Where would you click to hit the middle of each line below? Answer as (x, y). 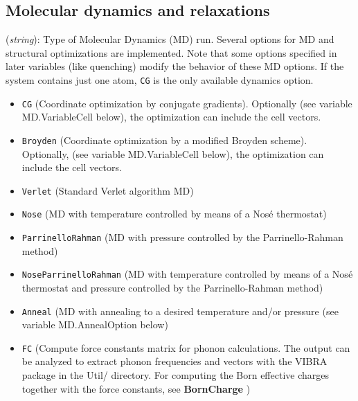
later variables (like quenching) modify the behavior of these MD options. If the (175, 66)
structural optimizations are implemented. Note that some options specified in (171, 52)
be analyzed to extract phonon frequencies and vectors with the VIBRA (174, 361)
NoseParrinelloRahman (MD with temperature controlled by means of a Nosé (187, 274)
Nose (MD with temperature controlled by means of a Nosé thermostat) (174, 214)
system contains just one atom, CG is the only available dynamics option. (160, 79)
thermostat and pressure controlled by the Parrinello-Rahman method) (172, 287)
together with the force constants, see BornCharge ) (136, 388)
